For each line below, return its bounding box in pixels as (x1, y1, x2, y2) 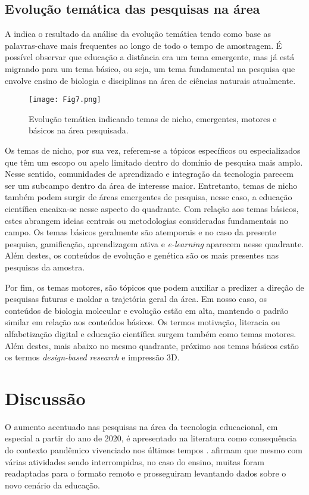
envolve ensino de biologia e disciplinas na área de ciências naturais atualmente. (5, 74, 296, 86)
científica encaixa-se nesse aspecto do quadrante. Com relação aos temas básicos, (5, 202, 299, 214)
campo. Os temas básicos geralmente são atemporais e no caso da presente (5, 226, 276, 238)
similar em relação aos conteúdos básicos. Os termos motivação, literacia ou (5, 316, 280, 328)
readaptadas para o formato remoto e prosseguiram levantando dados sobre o (5, 467, 286, 480)
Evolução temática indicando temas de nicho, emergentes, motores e (29, 112, 277, 124)
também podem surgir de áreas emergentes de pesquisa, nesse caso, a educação (5, 191, 292, 203)
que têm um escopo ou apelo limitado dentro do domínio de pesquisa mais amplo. (5, 155, 303, 168)
